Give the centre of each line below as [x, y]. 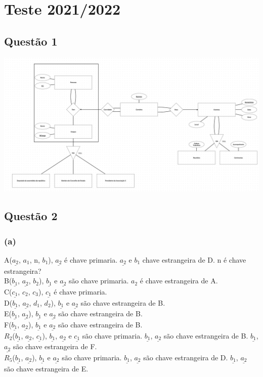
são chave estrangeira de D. [186, 357]
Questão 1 [31, 41]
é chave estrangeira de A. [179, 281]
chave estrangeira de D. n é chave [194, 259]
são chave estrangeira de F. [55, 346]
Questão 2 [31, 216]
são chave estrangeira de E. [46, 368]
